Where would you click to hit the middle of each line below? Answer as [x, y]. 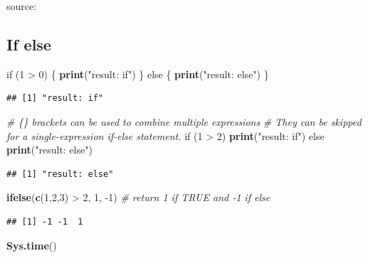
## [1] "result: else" [60, 174]
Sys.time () [32, 245]
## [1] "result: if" [55, 98]
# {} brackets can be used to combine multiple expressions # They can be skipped [184, 121]
